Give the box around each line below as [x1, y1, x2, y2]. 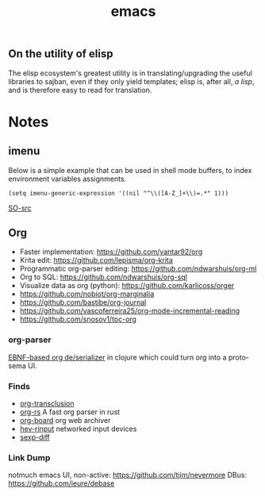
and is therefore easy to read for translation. [8, 85, 152, 94]
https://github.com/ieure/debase [8, 479, 115, 488]
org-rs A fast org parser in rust [19, 407, 121, 417]
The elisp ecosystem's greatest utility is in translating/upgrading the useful [8, 68, 252, 78]
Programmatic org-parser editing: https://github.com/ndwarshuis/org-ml [19, 264, 257, 274]
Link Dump [8, 452, 51, 463]
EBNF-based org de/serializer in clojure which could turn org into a [8, 352, 228, 362]
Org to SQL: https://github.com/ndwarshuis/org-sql [19, 272, 188, 282]
